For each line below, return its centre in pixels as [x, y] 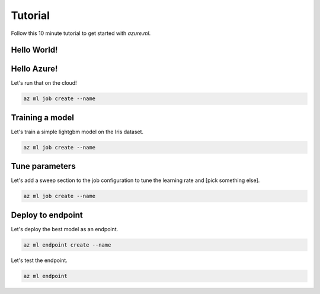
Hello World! [34, 50]
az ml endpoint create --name [67, 245]
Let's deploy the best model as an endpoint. [65, 229]
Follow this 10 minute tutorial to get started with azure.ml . [81, 33]
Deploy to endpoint [47, 215]
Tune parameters [44, 166]
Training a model [42, 118]
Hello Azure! [34, 69]
